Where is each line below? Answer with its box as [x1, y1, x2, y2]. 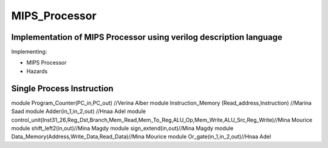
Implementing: [11, 48, 47, 56]
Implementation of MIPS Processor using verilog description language [11, 32, 282, 42]
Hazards [26, 67, 48, 75]
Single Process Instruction [11, 83, 114, 94]
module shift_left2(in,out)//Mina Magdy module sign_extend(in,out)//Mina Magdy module [11, 124, 234, 132]
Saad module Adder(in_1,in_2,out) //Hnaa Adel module [11, 108, 146, 115]
